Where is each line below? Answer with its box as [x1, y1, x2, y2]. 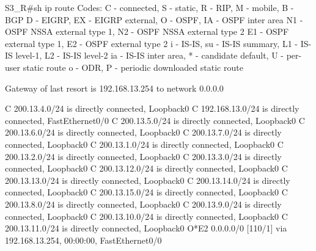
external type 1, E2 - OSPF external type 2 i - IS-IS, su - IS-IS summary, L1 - [5, 37, 298, 49]
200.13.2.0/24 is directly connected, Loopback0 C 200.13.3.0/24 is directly [5, 150, 282, 162]
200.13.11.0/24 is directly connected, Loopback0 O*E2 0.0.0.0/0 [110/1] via [5, 222, 287, 235]
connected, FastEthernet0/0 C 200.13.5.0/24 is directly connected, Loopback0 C [5, 114, 305, 126]
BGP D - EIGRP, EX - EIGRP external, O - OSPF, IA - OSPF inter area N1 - [5, 13, 303, 26]
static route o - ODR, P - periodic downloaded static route [23, 60, 243, 73]
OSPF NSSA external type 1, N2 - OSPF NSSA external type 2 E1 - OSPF [5, 25, 289, 38]
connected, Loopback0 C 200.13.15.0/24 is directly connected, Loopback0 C [5, 186, 288, 198]
